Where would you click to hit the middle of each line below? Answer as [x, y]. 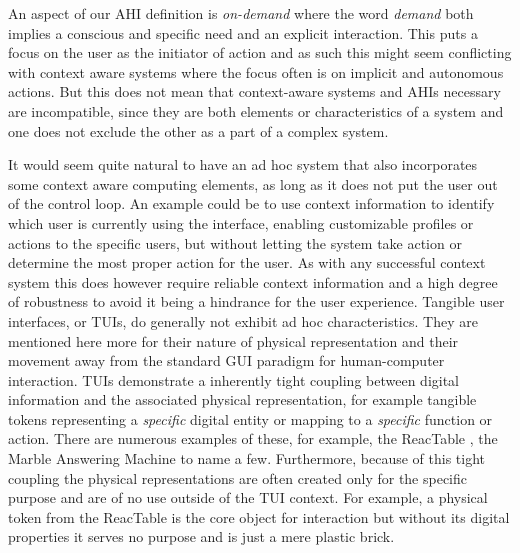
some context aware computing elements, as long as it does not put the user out [253, 183]
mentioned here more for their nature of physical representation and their [233, 340]
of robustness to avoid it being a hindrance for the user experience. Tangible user [256, 301]
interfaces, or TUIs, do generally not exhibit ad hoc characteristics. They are [243, 320]
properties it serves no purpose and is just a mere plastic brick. [201, 536]
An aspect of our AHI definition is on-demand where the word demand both [241, 13]
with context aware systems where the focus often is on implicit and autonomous [256, 71]
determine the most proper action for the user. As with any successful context [247, 262]
